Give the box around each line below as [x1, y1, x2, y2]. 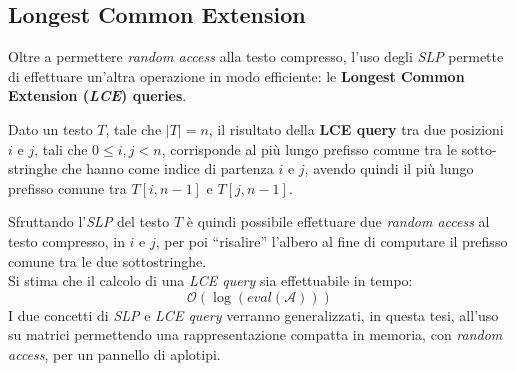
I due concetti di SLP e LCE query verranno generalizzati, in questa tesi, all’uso [8, 304, 499, 325]
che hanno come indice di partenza [61, 158, 274, 179]
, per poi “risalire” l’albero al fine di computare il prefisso [155, 230, 508, 251]
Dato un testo [8, 118, 93, 139]
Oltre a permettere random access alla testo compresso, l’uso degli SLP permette [8, 46, 504, 67]
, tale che [105, 118, 162, 139]
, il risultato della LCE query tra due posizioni [208, 118, 504, 139]
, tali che [34, 138, 88, 159]
